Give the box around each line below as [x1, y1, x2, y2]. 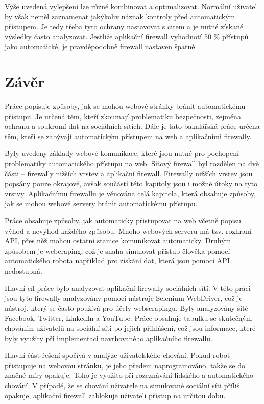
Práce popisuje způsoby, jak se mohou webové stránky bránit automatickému [5, 101, 246, 111]
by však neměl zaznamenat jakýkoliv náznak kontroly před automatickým [5, 11, 235, 21]
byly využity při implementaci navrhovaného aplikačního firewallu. [5, 332, 212, 343]
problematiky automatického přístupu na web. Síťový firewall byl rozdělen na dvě [5, 158, 259, 169]
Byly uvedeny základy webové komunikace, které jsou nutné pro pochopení [5, 148, 239, 159]
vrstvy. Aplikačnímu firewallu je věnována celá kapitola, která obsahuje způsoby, [5, 188, 256, 198]
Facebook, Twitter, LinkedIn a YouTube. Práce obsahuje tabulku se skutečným [5, 312, 252, 323]
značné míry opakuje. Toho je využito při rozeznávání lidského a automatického [5, 370, 254, 380]
